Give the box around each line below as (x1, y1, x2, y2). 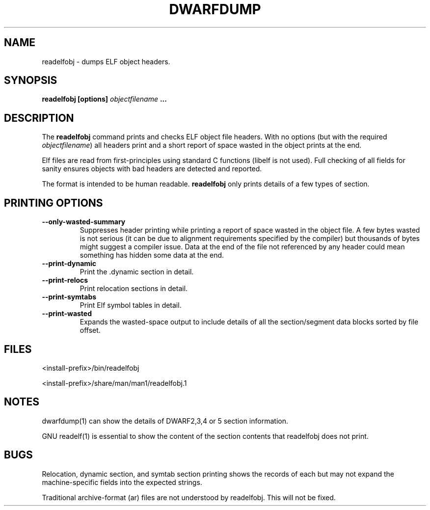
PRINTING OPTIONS (4, 196, 103, 209)
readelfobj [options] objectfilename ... (42, 95, 167, 104)
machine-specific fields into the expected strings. (42, 478, 202, 486)
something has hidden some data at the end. (80, 251, 224, 260)
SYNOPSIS (4, 74, 57, 87)
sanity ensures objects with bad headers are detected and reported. (42, 164, 262, 173)
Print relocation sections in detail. (80, 284, 188, 293)
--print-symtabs (42, 293, 97, 301)
